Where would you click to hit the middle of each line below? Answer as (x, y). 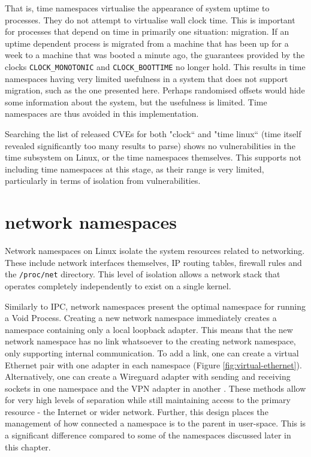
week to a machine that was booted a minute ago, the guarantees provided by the (155, 55)
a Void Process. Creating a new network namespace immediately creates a (141, 318)
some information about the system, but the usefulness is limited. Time (136, 102)
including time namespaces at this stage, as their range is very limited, (135, 169)
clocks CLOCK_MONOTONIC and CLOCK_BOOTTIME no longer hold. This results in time (155, 66)
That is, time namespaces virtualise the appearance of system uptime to (137, 8)
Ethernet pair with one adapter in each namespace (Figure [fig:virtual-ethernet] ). (153, 364)
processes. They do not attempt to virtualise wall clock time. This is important (150, 19)
